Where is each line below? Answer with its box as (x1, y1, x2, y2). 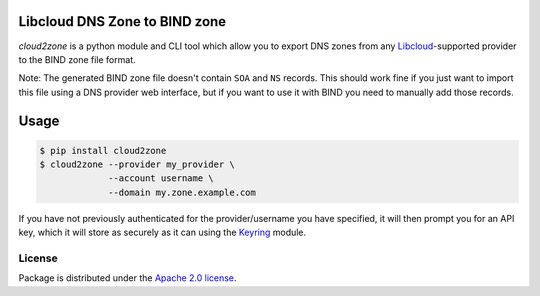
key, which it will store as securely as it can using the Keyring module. (18, 226, 307, 239)
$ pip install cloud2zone (39, 145, 167, 156)
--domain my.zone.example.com (108, 186, 257, 198)
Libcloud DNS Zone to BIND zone (18, 13, 227, 30)
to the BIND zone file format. (18, 53, 136, 65)
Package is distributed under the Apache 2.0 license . (18, 272, 237, 284)
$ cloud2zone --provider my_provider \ (39, 159, 235, 170)
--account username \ (108, 173, 214, 184)
